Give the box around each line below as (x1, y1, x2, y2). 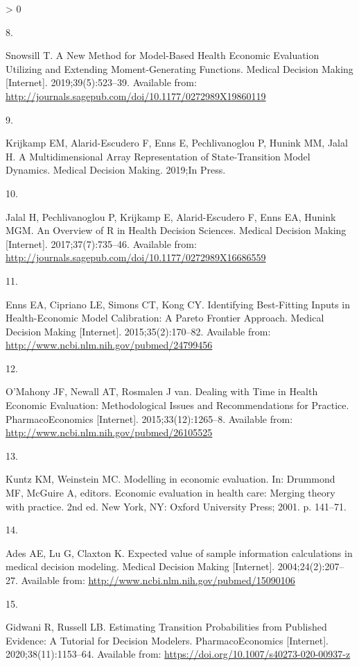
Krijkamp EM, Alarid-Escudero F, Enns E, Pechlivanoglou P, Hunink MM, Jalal (6, 135, 348, 150)
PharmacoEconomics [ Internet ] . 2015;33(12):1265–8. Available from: (6, 411, 293, 426)
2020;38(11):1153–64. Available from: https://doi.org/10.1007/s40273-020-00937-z (6, 647, 351, 661)
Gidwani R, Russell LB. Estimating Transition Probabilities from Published (6, 619, 327, 634)
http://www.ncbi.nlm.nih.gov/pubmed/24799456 (6, 338, 213, 352)
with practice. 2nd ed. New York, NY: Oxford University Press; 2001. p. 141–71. (6, 499, 347, 513)
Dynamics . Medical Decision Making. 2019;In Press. (6, 163, 226, 177)
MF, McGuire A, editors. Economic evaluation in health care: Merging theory (6, 485, 335, 500)
